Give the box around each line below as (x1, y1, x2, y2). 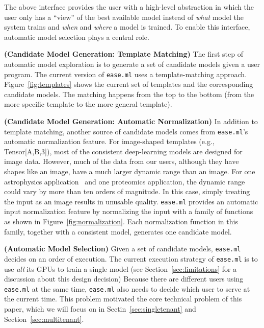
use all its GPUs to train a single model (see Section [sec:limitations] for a (4, 263, 237, 274)
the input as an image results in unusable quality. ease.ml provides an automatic (4, 196, 258, 206)
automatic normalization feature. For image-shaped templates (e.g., (4, 136, 215, 147)
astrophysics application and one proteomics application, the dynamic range (4, 176, 245, 186)
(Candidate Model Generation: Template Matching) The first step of (4, 49, 244, 59)
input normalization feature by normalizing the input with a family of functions (4, 206, 253, 217)
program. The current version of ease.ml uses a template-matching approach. (4, 68, 247, 79)
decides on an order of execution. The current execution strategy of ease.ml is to (4, 253, 258, 264)
